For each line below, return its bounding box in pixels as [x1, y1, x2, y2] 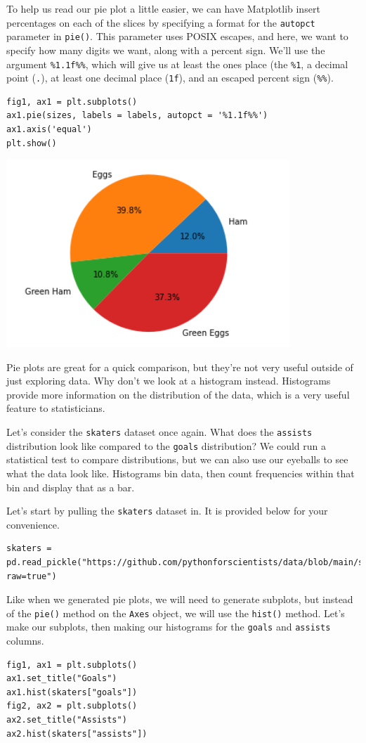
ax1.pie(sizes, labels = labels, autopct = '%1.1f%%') [6, 110, 268, 121]
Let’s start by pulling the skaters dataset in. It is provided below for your [6, 503, 328, 518]
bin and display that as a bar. [6, 479, 135, 494]
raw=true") [6, 571, 57, 581]
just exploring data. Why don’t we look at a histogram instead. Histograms [6, 373, 331, 388]
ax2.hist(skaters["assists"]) [6, 728, 148, 739]
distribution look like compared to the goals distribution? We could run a [6, 438, 327, 453]
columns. [6, 633, 44, 648]
